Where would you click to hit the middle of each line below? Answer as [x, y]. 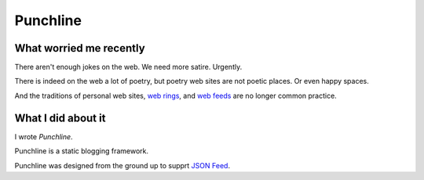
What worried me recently [80, 48]
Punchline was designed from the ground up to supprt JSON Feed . [122, 165]
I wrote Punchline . [44, 136]
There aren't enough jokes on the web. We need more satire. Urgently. [128, 67]
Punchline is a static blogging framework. [82, 151]
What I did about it [60, 118]
